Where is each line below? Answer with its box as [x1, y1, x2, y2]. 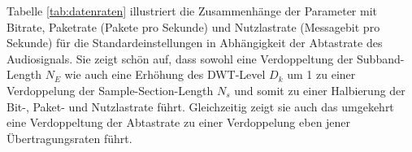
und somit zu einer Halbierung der [234, 81, 405, 98]
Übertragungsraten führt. [7, 129, 132, 146]
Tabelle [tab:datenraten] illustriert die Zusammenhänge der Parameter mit [7, 2, 378, 19]
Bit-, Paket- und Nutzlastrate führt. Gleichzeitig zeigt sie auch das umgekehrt [7, 98, 394, 115]
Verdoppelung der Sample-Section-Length [7, 81, 214, 98]
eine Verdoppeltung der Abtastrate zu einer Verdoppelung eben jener [7, 114, 351, 131]
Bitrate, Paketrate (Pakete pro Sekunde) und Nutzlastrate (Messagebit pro [7, 18, 380, 35]
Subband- [357, 50, 405, 67]
